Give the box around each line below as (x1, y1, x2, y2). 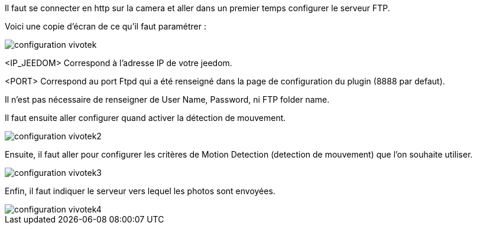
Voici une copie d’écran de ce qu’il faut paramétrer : (5, 21, 206, 31)
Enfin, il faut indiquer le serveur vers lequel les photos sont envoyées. (5, 186, 275, 196)
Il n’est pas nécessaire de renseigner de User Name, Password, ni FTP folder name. (5, 94, 330, 104)
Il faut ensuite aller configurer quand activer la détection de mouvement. (5, 113, 286, 123)
